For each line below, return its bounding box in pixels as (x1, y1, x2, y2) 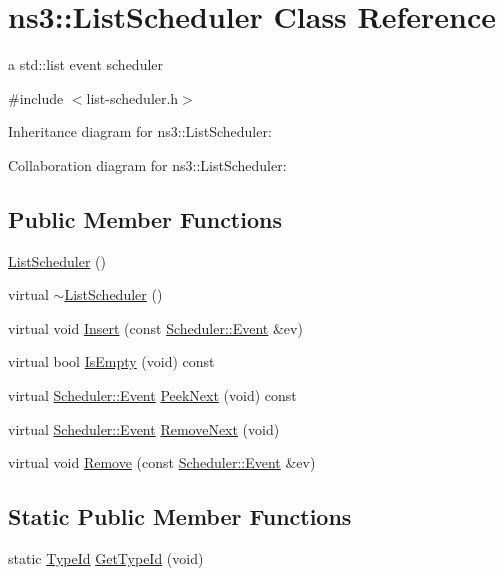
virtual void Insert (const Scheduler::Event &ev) (8, 317, 303, 338)
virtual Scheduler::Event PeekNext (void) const (8, 385, 297, 406)
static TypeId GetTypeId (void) (8, 548, 204, 569)
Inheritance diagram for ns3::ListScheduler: (8, 121, 272, 142)
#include (8, 87, 64, 108)
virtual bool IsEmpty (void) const (8, 351, 215, 372)
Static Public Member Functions (8, 501, 352, 532)
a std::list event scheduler (8, 54, 164, 75)
